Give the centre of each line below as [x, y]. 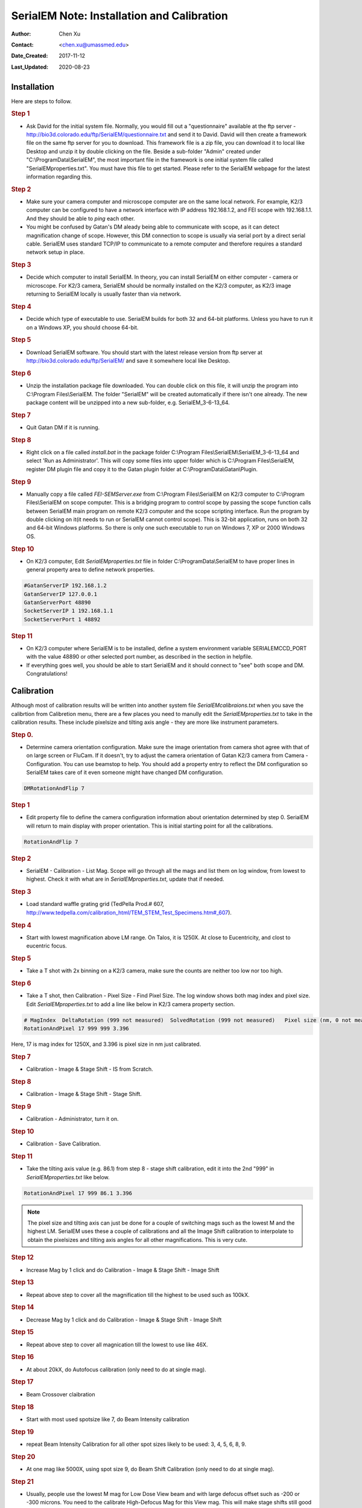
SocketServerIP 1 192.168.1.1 [68, 611]
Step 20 [23, 1457]
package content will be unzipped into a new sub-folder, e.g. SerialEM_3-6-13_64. [128, 402]
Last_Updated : [30, 67]
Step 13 [23, 1282]
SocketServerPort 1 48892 [62, 619]
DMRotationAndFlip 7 [54, 788]
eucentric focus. [47, 946]
